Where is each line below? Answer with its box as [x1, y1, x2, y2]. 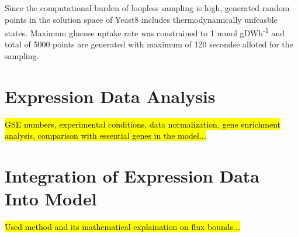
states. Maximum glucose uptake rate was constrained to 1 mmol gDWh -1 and [5, 25, 285, 39]
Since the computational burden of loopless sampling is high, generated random [5, 2, 290, 13]
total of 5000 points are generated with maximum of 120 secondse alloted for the [5, 38, 293, 50]
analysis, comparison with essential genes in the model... [5, 129, 206, 142]
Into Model [5, 187, 97, 211]
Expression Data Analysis [5, 84, 216, 108]
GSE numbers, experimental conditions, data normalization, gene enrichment [5, 118, 280, 130]
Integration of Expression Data [5, 164, 259, 188]
